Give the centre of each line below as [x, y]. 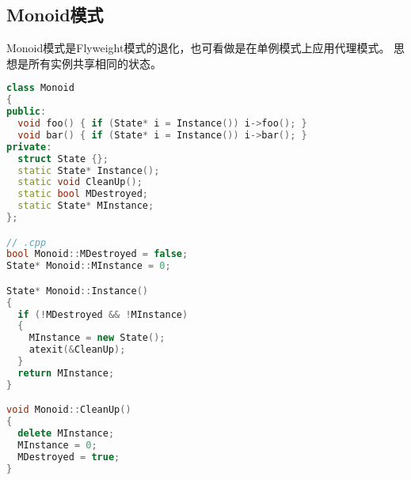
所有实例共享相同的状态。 [95, 63]
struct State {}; [63, 159]
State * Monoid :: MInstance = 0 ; [89, 266]
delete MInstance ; [66, 434]
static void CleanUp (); [80, 182]
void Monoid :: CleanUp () [69, 410]
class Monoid [40, 88]
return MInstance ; [66, 373]
